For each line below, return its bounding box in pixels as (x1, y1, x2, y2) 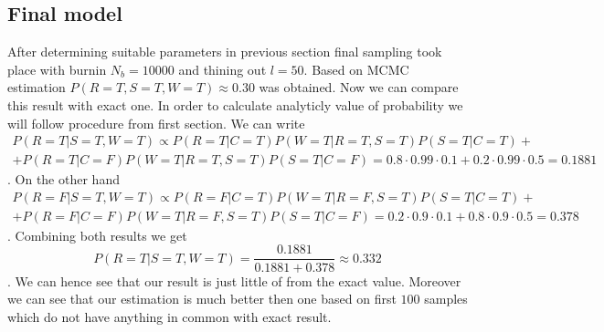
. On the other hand (7, 170, 120, 189)
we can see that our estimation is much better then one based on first (7, 289, 397, 308)
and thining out (178, 59, 267, 78)
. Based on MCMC (303, 59, 409, 78)
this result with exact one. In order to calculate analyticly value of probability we (7, 95, 463, 114)
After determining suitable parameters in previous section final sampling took (7, 42, 442, 61)
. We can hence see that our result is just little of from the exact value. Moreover (7, 271, 461, 290)
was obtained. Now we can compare (259, 78, 459, 97)
